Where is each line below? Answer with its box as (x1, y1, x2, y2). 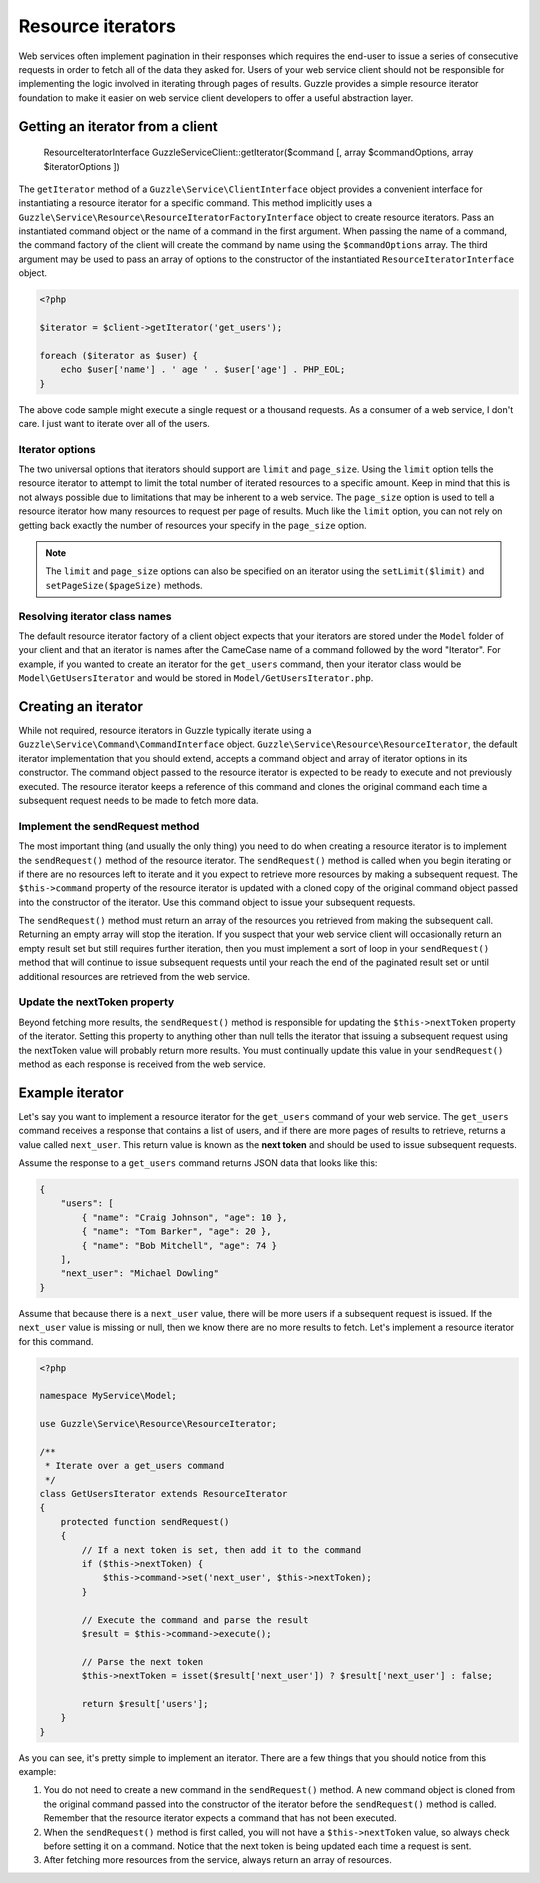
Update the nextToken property (18, 995, 175, 1009)
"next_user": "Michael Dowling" (60, 1268, 220, 1279)
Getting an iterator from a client (18, 118, 219, 135)
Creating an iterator (18, 698, 144, 715)
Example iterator (18, 1084, 124, 1101)
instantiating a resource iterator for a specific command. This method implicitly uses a (18, 197, 373, 209)
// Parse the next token (81, 1656, 204, 1667)
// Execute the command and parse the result (81, 1614, 309, 1625)
